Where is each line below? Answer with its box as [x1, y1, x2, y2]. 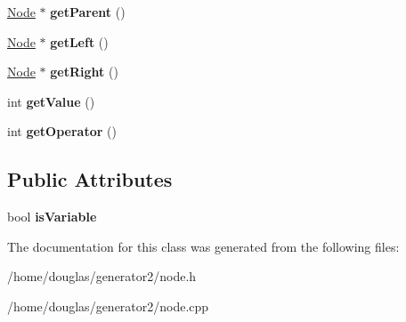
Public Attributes [7, 165, 173, 193]
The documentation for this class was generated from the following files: [7, 237, 400, 255]
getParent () [50, 3, 126, 20]
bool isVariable [7, 207, 97, 226]
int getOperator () [7, 122, 117, 141]
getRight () [50, 62, 118, 81]
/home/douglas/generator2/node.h [7, 267, 197, 286]
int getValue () [7, 92, 95, 110]
